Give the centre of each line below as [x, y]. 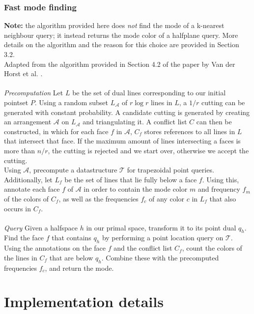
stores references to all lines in [190, 131]
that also [223, 198]
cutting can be [223, 102]
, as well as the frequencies [99, 198]
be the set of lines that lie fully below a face [131, 179]
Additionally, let [28, 179]
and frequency [219, 189]
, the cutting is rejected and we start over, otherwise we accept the [148, 150]
